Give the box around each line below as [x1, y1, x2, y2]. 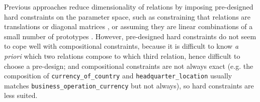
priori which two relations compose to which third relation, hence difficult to [4, 50, 240, 61]
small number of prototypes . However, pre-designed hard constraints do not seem [4, 31, 256, 41]
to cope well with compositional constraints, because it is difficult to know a [4, 41, 239, 51]
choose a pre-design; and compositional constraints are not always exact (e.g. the [4, 60, 253, 71]
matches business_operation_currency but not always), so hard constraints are [4, 80, 254, 90]
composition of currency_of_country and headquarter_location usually [4, 70, 232, 81]
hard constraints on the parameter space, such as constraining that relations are [4, 11, 251, 22]
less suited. [4, 90, 38, 100]
